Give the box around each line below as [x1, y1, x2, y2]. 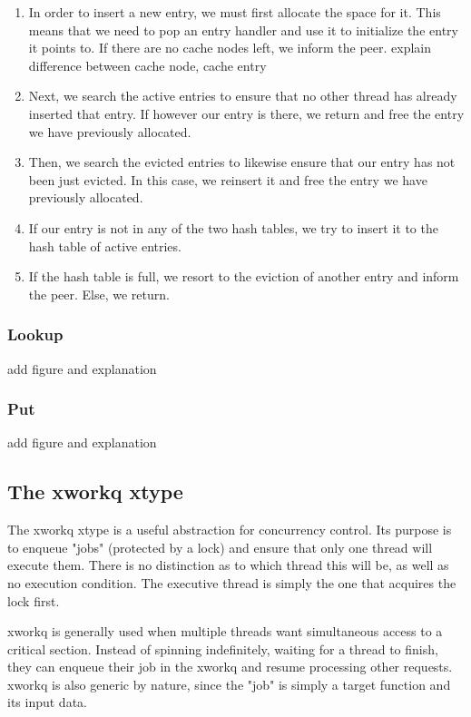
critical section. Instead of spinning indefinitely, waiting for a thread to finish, [7, 639, 438, 658]
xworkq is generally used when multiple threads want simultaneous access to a [7, 622, 443, 641]
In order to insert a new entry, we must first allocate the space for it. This [28, 3, 441, 21]
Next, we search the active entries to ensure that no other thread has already [28, 86, 457, 105]
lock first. [7, 591, 60, 610]
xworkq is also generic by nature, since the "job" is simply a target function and [7, 674, 451, 693]
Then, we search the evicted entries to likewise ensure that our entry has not [28, 152, 456, 172]
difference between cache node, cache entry [28, 55, 267, 74]
